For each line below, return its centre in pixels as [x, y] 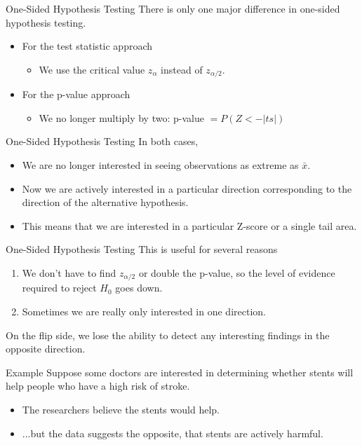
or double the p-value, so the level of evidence [237, 272]
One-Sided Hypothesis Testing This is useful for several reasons [142, 249]
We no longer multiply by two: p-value [121, 117]
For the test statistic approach [87, 46]
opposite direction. [46, 349]
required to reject [59, 288]
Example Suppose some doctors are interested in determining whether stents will [180, 372]
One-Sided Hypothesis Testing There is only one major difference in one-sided [173, 8]
